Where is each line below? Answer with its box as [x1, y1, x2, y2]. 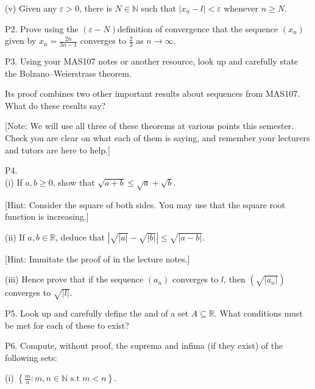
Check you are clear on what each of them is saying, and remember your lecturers [5, 131, 310, 144]
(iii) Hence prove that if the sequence [5, 273, 144, 286]
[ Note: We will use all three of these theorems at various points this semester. [5, 119, 294, 132]
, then [224, 273, 246, 286]
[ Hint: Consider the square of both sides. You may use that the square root [5, 198, 285, 211]
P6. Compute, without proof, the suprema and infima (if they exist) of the [5, 339, 283, 352]
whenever [224, 2, 259, 14]
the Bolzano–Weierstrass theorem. [5, 66, 132, 79]
